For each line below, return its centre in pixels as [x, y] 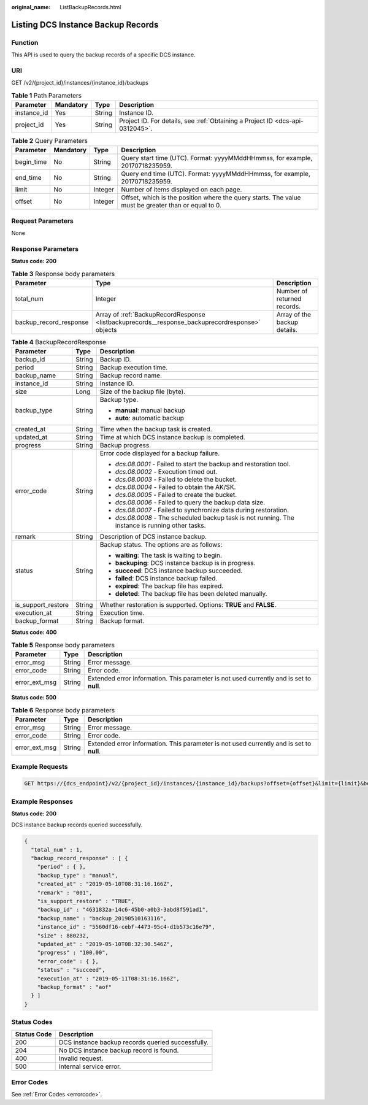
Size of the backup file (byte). [143, 391]
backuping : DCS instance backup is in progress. [185, 563]
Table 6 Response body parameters [63, 710]
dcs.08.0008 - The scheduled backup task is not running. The [205, 518]
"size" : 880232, [63, 935]
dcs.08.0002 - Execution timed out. [166, 472]
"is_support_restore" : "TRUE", [86, 901]
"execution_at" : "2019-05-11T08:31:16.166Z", [109, 978]
